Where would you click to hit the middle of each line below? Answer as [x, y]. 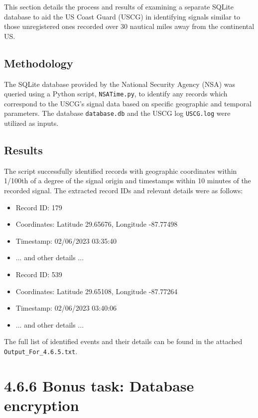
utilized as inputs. [31, 123]
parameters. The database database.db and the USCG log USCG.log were [117, 113]
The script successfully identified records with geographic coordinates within [121, 171]
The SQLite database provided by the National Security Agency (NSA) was [120, 84]
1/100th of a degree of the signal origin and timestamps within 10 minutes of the [128, 181]
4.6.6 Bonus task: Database [99, 385]
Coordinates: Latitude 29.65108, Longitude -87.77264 [97, 291]
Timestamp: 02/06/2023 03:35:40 [66, 240]
